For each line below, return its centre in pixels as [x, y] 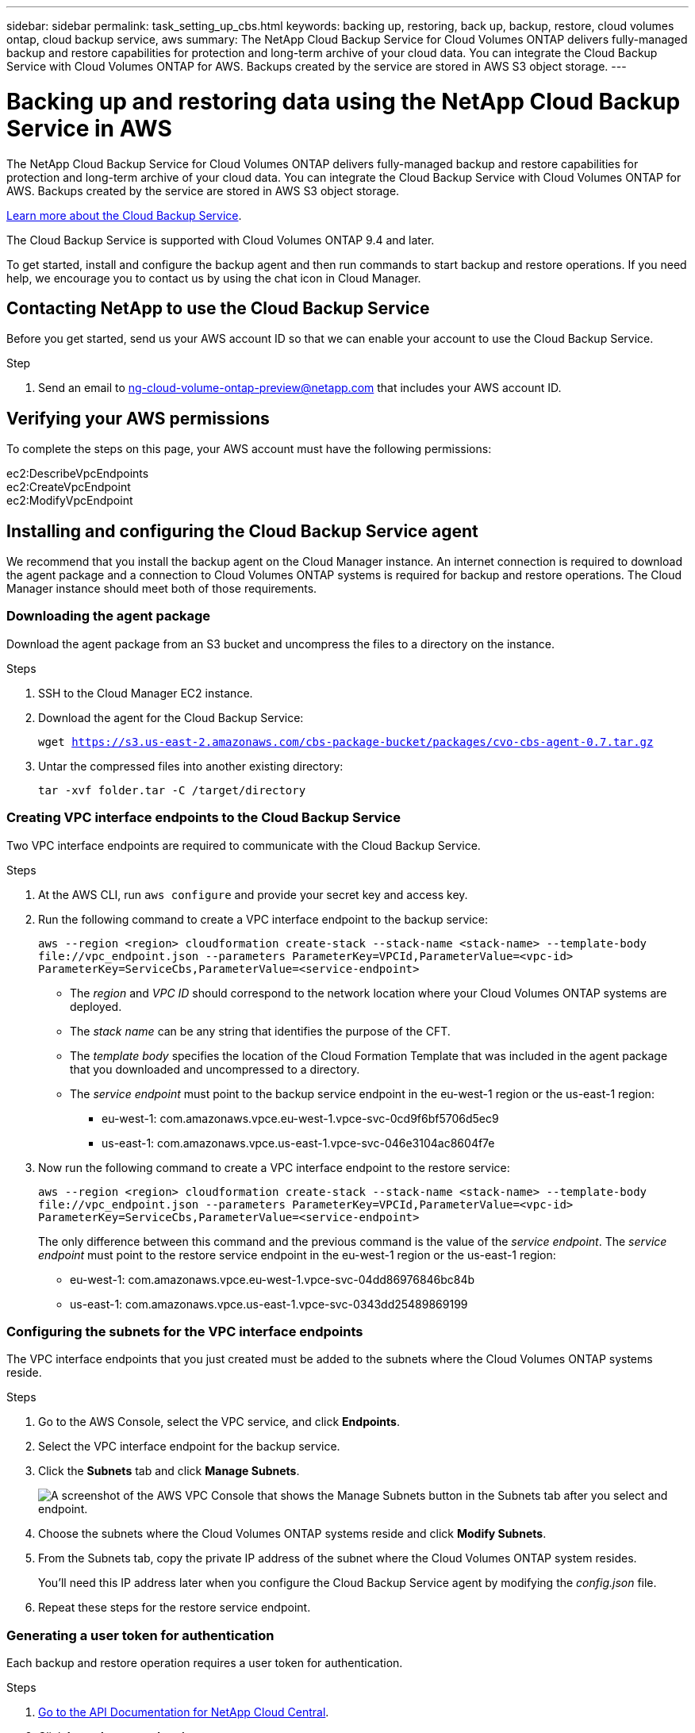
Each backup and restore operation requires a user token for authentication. [205, 1663]
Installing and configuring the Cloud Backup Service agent [242, 531]
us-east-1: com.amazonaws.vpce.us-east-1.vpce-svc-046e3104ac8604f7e [298, 1143]
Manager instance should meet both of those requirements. [162, 589]
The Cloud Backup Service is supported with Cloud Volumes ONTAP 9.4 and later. [221, 240]
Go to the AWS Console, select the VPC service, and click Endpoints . [219, 1422]
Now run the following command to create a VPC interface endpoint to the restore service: [274, 1167]
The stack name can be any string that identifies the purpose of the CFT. [260, 1031]
